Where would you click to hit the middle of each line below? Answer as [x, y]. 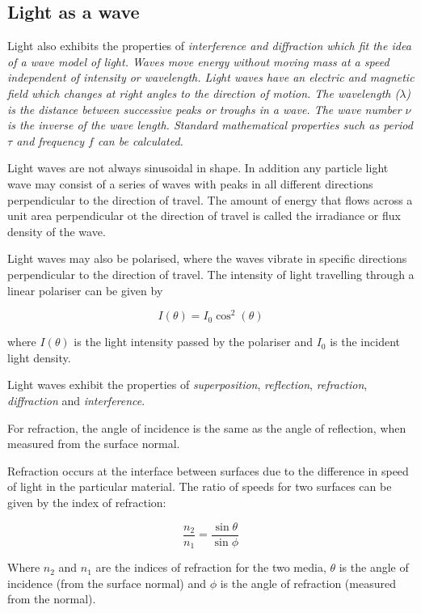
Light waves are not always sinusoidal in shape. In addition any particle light [198, 168]
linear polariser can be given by [85, 290]
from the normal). [52, 599]
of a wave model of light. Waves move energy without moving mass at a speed [198, 61]
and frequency [51, 140]
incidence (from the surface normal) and [107, 583]
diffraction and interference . [76, 400]
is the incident [365, 342]
